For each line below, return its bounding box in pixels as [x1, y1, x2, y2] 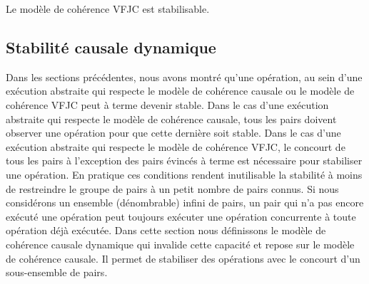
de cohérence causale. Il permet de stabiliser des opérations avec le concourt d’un [6, 251, 360, 265]
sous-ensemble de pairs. [6, 265, 108, 280]
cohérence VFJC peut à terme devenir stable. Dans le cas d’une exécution [6, 97, 329, 112]
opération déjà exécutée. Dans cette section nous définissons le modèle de [6, 223, 326, 238]
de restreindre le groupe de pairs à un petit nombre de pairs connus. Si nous [6, 181, 339, 196]
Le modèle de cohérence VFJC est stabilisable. [6, 1, 210, 16]
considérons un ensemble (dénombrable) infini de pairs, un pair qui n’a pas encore [6, 195, 364, 210]
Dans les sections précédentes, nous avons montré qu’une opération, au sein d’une [6, 69, 363, 84]
